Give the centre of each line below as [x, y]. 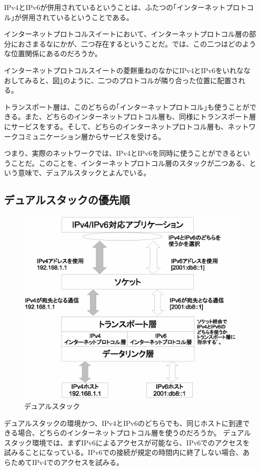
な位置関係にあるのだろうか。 [53, 53]
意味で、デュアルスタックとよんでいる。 [84, 173]
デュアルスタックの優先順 [67, 200]
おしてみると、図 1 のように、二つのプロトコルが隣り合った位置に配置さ [121, 80]
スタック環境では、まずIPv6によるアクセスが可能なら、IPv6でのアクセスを [127, 442]
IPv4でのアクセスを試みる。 [78, 462]
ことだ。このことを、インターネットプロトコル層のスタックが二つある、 [130, 163]
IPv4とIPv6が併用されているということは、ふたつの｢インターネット [115, 7]
